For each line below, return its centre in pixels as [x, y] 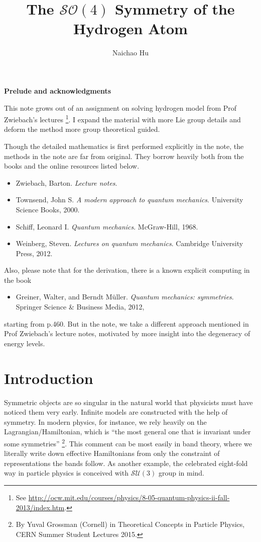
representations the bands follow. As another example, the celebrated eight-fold [126, 463]
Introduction [49, 378]
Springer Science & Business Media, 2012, [80, 307]
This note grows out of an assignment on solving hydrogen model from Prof [120, 107]
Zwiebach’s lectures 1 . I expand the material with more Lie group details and [122, 119]
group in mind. [181, 473]
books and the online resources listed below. [72, 166]
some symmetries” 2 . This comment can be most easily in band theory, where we [128, 442]
